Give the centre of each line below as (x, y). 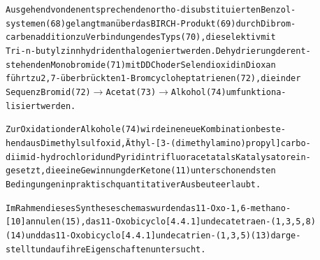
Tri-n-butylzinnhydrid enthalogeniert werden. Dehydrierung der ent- (158, 51)
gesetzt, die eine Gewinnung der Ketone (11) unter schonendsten (141, 171)
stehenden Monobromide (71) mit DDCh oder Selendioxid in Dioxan (141, 65)
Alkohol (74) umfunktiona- (228, 92)
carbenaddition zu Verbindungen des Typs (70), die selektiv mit (141, 37)
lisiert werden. (41, 106)
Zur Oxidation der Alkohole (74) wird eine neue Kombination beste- (146, 130)
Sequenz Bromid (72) (48, 92)
